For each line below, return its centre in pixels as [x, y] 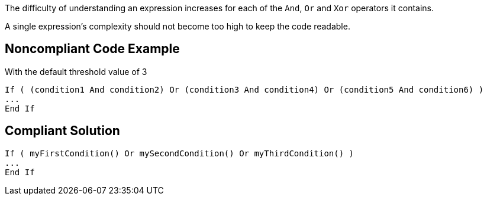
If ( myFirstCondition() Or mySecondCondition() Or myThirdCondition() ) [180, 153]
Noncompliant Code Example [92, 49]
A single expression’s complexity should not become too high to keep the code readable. [178, 26]
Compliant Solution [62, 131]
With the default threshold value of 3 [76, 71]
